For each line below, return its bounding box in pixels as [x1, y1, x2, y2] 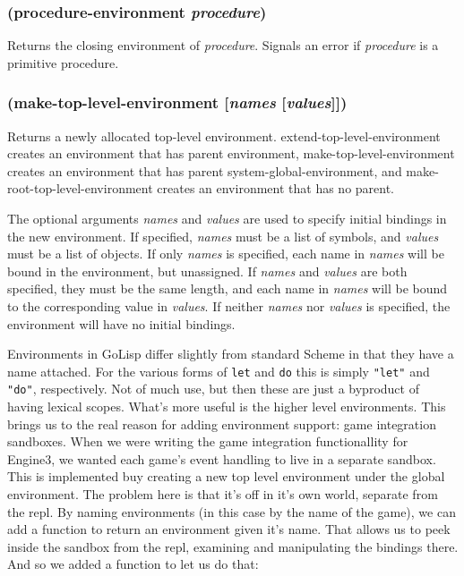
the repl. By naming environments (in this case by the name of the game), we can [7, 502, 456, 521]
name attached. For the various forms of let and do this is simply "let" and [7, 361, 430, 380]
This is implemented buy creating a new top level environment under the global [7, 467, 445, 486]
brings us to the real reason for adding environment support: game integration [7, 414, 436, 433]
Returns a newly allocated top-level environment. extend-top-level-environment [7, 126, 441, 145]
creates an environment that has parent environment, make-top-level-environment [7, 144, 455, 163]
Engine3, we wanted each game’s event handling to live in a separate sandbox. [7, 449, 436, 468]
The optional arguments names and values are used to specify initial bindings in [7, 209, 447, 227]
